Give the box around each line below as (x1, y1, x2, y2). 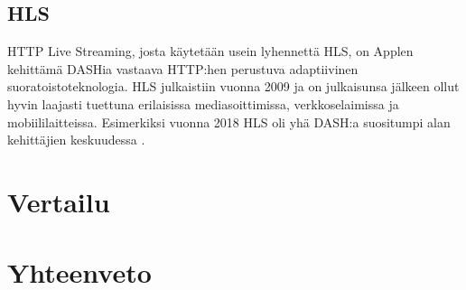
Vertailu (7, 182, 110, 220)
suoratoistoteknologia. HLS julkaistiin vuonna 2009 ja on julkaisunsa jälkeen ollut (7, 77, 460, 96)
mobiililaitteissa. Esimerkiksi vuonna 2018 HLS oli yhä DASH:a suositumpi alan (7, 112, 451, 131)
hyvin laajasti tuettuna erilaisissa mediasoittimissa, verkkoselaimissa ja (7, 94, 399, 113)
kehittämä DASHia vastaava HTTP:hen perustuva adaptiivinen (7, 59, 359, 78)
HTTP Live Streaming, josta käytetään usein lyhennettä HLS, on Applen (7, 42, 414, 61)
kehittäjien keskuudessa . (7, 130, 145, 149)
